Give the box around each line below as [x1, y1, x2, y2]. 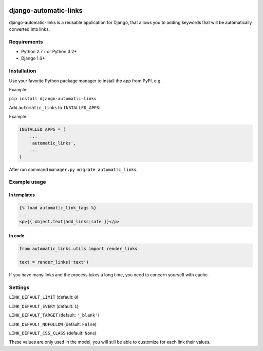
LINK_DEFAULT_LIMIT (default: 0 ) [9, 294, 79, 300]
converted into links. [9, 26, 50, 32]
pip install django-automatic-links [9, 96, 97, 102]
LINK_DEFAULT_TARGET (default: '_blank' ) [9, 312, 99, 318]
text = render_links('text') [19, 259, 89, 265]
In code [9, 232, 24, 239]
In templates [9, 192, 35, 198]
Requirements [9, 38, 43, 45]
